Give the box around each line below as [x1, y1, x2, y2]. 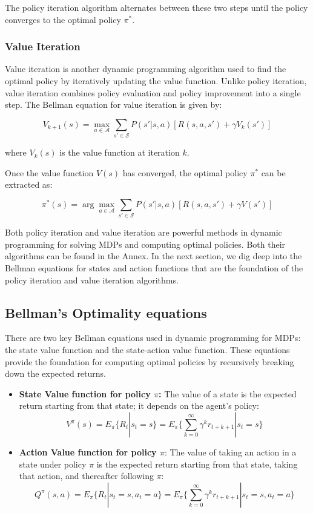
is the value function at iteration [59, 146, 180, 159]
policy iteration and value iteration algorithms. [5, 273, 179, 286]
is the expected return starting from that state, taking [96, 457, 298, 470]
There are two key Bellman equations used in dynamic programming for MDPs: [5, 331, 301, 344]
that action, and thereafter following [19, 469, 154, 482]
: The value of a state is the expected [159, 387, 297, 400]
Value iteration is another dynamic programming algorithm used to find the [5, 62, 286, 75]
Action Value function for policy [19, 446, 157, 458]
